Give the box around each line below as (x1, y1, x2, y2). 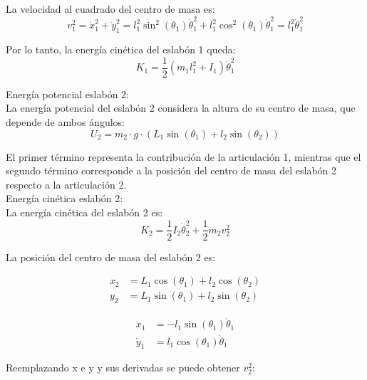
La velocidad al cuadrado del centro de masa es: (6, 1, 215, 16)
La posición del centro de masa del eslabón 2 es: (6, 249, 216, 264)
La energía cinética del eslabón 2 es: (6, 204, 163, 219)
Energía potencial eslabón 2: (6, 86, 129, 101)
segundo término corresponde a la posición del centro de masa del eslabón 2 (6, 163, 337, 178)
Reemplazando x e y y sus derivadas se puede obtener (6, 360, 240, 375)
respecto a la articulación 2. (6, 176, 127, 191)
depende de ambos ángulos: (6, 114, 125, 129)
